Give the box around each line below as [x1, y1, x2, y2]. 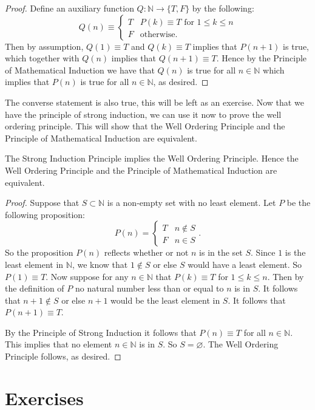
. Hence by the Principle [216, 52, 307, 64]
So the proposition [5, 246, 73, 259]
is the [285, 246, 306, 259]
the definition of [5, 282, 64, 295]
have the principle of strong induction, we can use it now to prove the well [5, 108, 282, 120]
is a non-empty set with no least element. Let [107, 196, 276, 209]
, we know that [72, 258, 128, 270]
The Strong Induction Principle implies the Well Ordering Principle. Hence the [5, 152, 299, 165]
